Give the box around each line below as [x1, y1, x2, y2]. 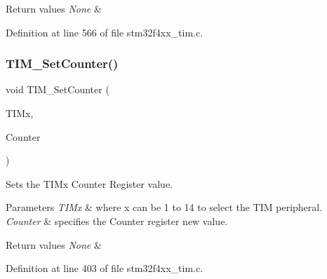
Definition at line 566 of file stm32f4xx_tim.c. [6, 25, 203, 39]
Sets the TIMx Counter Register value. [6, 176, 173, 191]
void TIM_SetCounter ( [6, 82, 109, 97]
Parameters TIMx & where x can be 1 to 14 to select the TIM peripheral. [6, 200, 323, 215]
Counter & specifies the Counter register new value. [6, 213, 228, 228]
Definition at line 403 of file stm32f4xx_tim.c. [6, 261, 203, 275]
